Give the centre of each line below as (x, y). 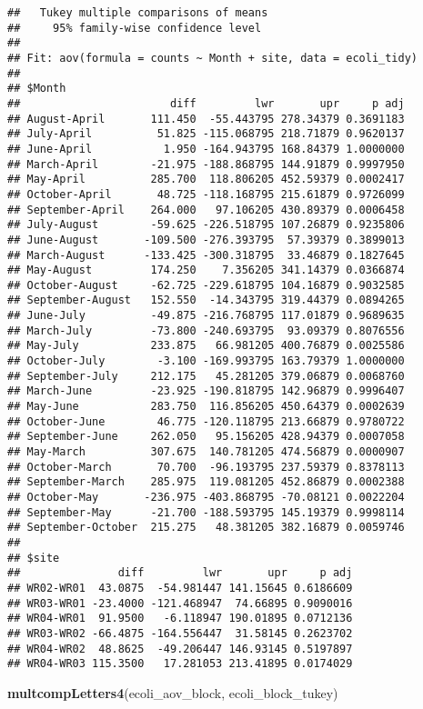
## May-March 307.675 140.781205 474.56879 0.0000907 (206, 452)
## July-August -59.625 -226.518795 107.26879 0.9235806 (206, 225)
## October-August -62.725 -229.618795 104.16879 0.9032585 (206, 285)
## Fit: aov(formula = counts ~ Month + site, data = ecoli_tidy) (213, 58)
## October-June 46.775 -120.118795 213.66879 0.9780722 (206, 421)
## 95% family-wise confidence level (135, 28)
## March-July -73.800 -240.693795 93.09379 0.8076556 (206, 330)
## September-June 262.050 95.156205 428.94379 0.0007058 (206, 437)
